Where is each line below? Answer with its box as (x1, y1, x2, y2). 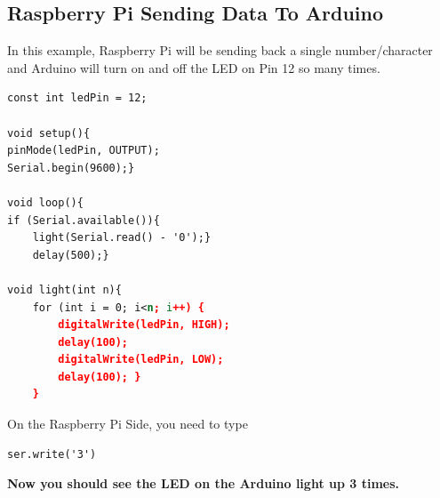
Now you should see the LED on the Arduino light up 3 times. (7, 474, 399, 493)
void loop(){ (7, 196, 84, 209)
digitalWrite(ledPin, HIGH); (58, 318, 230, 332)
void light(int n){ (7, 283, 122, 296)
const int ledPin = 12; (7, 92, 148, 105)
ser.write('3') (7, 447, 97, 461)
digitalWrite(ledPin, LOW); (58, 353, 224, 366)
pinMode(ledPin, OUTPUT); (7, 144, 160, 157)
